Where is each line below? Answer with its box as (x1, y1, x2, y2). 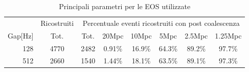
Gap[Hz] (8, 30, 34, 41)
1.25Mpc (215, 30, 242, 41)
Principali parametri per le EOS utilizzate (59, 1, 191, 11)
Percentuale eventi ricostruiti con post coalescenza (82, 17, 240, 28)
